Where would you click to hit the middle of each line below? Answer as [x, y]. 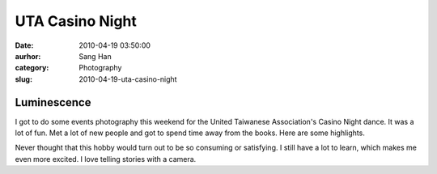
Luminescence [53, 102]
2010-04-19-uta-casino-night [128, 79]
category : [32, 68]
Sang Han [95, 56]
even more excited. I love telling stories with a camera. [106, 159]
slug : [23, 79]
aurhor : [28, 56]
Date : [24, 45]
